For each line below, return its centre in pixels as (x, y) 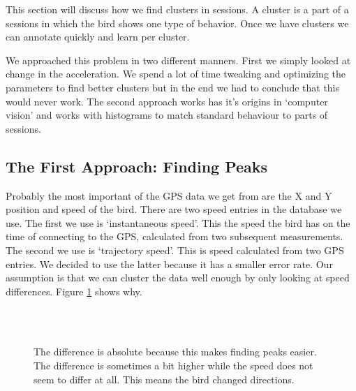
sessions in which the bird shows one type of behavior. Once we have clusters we (177, 23)
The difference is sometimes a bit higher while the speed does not (173, 366)
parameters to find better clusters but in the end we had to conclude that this (173, 87)
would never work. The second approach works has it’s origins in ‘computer (167, 101)
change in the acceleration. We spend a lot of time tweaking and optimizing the (176, 74)
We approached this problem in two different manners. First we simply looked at (178, 60)
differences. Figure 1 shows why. (74, 291)
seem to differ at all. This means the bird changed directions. (164, 379)
